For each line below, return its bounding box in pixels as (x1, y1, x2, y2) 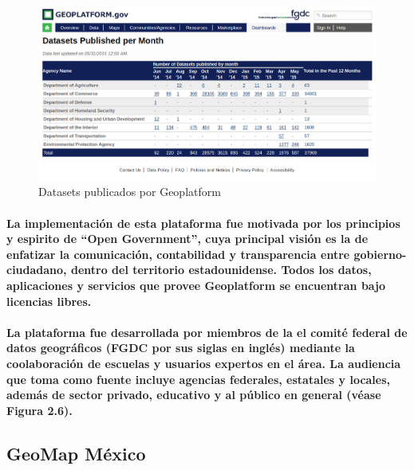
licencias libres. (6, 292, 92, 309)
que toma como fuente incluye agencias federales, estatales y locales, (6, 370, 391, 387)
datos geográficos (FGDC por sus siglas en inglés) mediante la (6, 339, 355, 356)
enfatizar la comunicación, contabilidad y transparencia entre (6, 245, 350, 262)
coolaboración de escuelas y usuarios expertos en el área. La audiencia (6, 354, 401, 371)
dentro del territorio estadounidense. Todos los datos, (70, 261, 372, 278)
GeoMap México (6, 441, 146, 465)
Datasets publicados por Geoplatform (38, 183, 221, 200)
